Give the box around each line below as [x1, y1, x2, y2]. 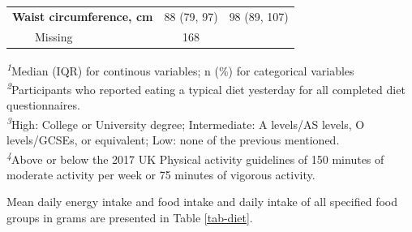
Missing [34, 28, 73, 45]
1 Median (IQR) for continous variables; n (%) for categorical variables [6, 59, 354, 79]
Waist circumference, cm [12, 7, 153, 24]
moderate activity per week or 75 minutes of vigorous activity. [6, 165, 315, 183]
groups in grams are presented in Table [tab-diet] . [6, 209, 253, 226]
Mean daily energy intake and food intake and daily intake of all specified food [6, 193, 398, 210]
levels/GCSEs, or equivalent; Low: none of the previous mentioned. [6, 131, 340, 148]
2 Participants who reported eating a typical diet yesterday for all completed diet [6, 78, 406, 97]
